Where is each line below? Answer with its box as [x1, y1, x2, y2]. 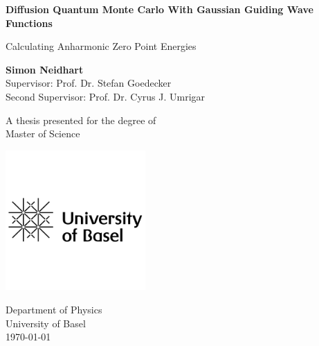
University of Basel [6, 315, 86, 330]
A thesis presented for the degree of [6, 112, 156, 127]
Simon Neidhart [6, 62, 84, 76]
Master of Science [6, 126, 80, 141]
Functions [6, 15, 53, 30]
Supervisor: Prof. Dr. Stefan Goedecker [6, 76, 172, 90]
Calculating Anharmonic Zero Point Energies [6, 39, 197, 53]
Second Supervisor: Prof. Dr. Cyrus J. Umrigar [6, 89, 206, 103]
